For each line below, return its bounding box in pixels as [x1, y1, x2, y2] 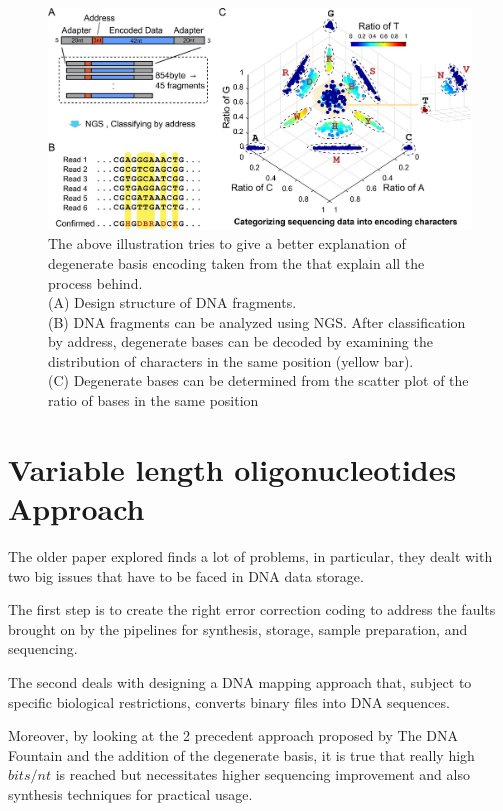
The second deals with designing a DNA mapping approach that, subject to [8, 671, 472, 692]
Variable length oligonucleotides [8, 448, 457, 489]
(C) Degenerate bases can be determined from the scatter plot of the [48, 370, 469, 391]
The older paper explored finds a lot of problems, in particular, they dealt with [8, 545, 493, 566]
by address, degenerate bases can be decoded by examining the [48, 331, 433, 352]
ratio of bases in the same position [48, 390, 259, 411]
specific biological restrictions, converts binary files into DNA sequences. [8, 691, 450, 712]
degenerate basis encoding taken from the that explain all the [48, 252, 425, 273]
